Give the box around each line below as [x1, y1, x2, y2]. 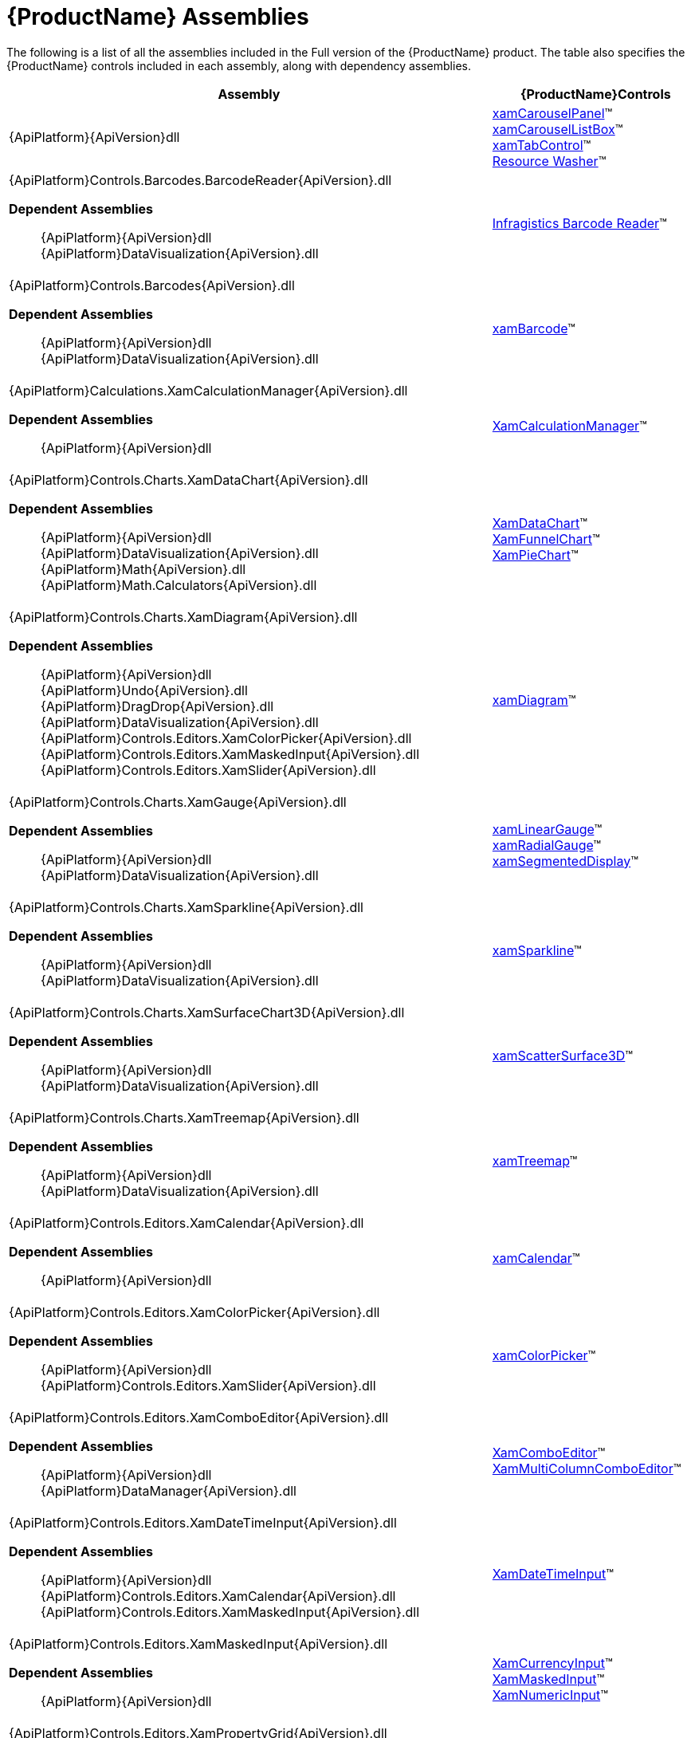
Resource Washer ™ [492, 152, 607, 169]
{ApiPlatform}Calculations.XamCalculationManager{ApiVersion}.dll [9, 382, 408, 399]
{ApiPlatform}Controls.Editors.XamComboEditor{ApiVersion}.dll [9, 1409, 389, 1425]
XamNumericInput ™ [492, 1686, 608, 1703]
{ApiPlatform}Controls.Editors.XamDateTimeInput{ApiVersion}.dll [9, 1514, 397, 1531]
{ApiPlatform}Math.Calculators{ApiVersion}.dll [41, 576, 317, 593]
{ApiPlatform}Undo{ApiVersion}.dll [41, 682, 248, 698]
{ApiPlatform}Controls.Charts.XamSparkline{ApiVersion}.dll [9, 898, 363, 915]
